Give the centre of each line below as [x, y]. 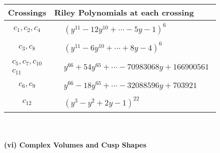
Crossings [27, 12]
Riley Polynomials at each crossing [124, 12]
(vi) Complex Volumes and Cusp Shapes [75, 145]
